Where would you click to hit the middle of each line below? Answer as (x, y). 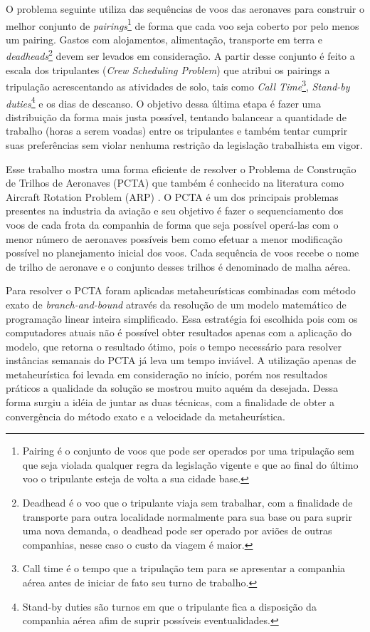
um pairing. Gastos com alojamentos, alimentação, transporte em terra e (164, 39)
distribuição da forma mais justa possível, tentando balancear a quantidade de (176, 116)
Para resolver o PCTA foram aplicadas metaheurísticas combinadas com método (181, 290)
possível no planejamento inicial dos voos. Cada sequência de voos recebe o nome (183, 253)
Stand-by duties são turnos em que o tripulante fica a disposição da (169, 606)
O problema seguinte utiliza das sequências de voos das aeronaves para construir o (185, 9)
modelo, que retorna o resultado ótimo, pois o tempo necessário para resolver (174, 346)
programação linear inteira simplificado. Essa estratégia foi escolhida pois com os (182, 318)
